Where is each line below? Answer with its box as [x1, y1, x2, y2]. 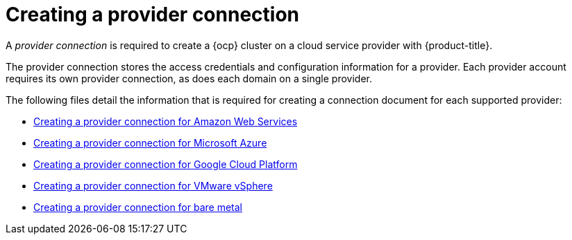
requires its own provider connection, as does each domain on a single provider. [6, 72, 372, 84]
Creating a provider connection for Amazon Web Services [33, 115, 298, 127]
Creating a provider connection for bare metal [33, 201, 242, 213]
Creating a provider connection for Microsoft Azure [33, 136, 267, 149]
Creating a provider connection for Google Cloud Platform [33, 158, 298, 170]
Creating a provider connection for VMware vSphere [33, 179, 273, 192]
